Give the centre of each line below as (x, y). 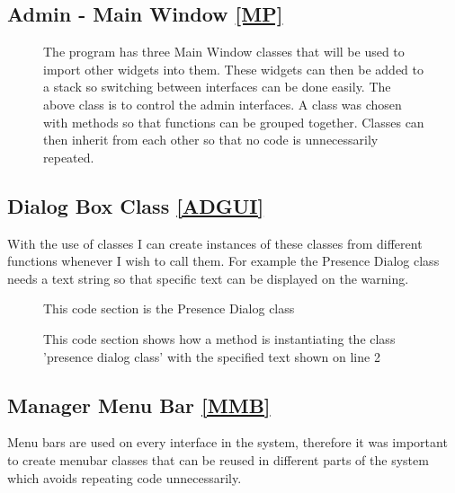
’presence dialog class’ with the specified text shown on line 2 (212, 356)
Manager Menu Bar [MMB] (139, 405)
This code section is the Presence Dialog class (169, 308)
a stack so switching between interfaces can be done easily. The (217, 87)
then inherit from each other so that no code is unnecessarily (211, 140)
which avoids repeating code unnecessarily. (125, 477)
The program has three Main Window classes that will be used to (224, 52)
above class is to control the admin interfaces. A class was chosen (223, 104)
